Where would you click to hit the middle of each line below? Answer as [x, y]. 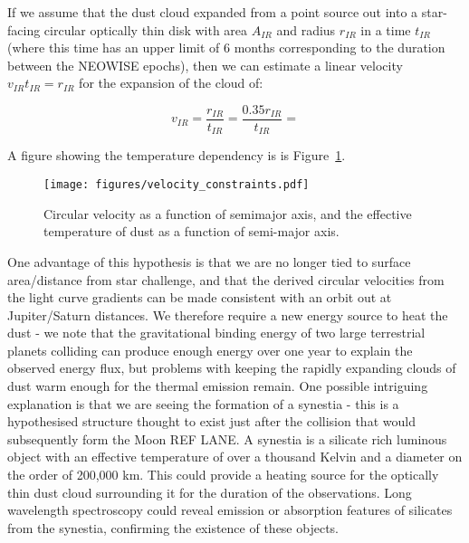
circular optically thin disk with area [146, 29]
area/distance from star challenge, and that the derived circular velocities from [226, 279]
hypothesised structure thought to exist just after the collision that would [211, 421]
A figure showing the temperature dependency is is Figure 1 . [177, 155]
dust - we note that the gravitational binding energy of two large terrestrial [216, 333]
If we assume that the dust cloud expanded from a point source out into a [213, 12]
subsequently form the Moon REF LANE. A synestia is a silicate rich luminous [227, 438]
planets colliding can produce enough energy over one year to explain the [210, 350]
